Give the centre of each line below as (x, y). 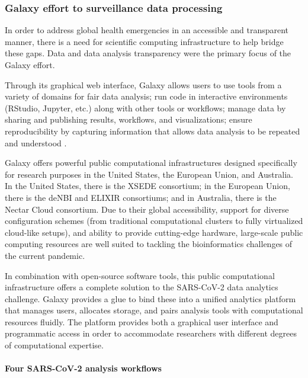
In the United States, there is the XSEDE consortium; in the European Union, (147, 186)
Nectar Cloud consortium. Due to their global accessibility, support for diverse (147, 209)
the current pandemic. (45, 255)
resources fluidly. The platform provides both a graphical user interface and (142, 321)
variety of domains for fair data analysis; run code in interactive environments (146, 96)
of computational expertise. (54, 345)
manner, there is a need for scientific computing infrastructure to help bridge (144, 41)
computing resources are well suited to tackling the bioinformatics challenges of (149, 244)
